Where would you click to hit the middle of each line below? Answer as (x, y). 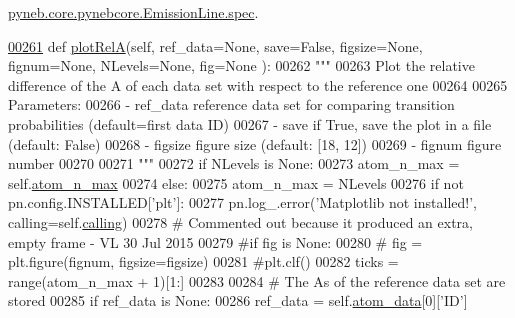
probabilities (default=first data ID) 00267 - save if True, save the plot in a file (250, 123)
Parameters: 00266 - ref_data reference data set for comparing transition (231, 104)
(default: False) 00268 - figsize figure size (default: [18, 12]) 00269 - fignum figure (255, 143)
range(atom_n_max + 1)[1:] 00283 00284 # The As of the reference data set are (257, 280)
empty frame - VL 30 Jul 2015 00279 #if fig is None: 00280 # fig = (215, 241)
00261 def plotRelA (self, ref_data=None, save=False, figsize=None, (215, 45)
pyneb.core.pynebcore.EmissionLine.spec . (133, 12)
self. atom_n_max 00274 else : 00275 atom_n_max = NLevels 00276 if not (236, 182)
